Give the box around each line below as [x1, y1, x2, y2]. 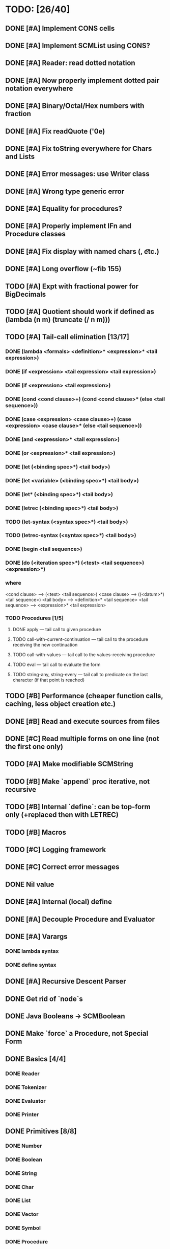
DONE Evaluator [5, 1097, 46, 1104]
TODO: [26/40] [5, 4, 70, 15]
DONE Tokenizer [5, 1083, 47, 1090]
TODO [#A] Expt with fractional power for [5, 282, 139, 291]
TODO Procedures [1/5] [5, 615, 64, 622]
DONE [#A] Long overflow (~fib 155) [5, 264, 122, 273]
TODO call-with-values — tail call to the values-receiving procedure [12, 651, 155, 658]
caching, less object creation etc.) [5, 700, 116, 708]
